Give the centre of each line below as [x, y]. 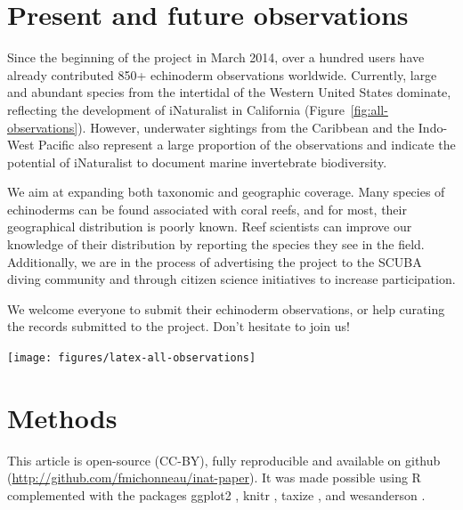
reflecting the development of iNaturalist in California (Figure [176, 109]
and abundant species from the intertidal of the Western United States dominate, [229, 92]
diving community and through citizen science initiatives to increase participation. [231, 279]
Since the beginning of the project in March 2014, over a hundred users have [216, 57]
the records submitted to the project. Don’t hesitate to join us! [179, 326]
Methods [62, 417]
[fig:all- [369, 109]
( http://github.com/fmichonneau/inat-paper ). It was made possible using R [214, 478]
